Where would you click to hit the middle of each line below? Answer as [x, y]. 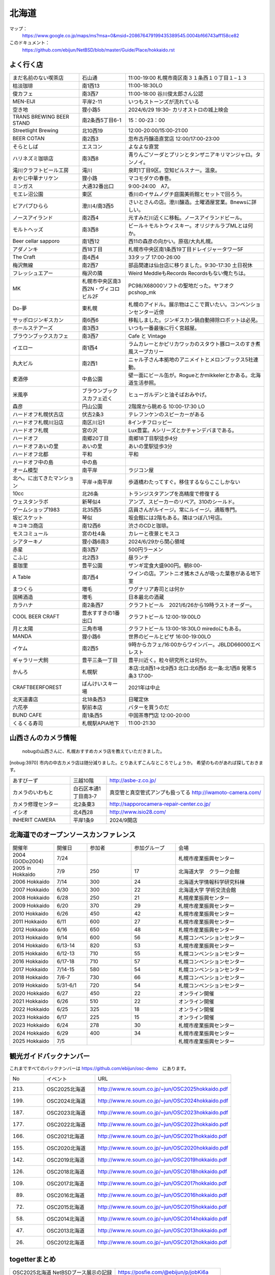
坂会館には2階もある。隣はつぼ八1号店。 [177, 518]
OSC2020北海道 [66, 1149]
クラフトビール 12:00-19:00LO [164, 617]
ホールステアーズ [33, 328]
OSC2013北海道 [66, 1231]
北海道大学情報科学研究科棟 [212, 882]
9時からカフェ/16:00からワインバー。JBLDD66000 [189, 644]
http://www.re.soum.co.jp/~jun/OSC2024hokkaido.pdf [163, 1101]
